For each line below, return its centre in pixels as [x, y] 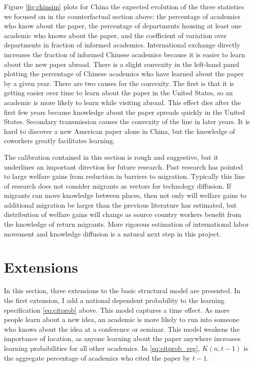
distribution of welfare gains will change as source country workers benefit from [123, 214]
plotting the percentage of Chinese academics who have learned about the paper [124, 74]
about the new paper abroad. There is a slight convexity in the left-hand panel [122, 64]
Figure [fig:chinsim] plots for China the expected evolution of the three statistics [124, 6]
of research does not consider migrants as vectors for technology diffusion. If [118, 185]
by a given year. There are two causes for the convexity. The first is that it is [119, 83]
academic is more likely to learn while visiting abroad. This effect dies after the [122, 102]
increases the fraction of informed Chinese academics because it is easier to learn [125, 54]
